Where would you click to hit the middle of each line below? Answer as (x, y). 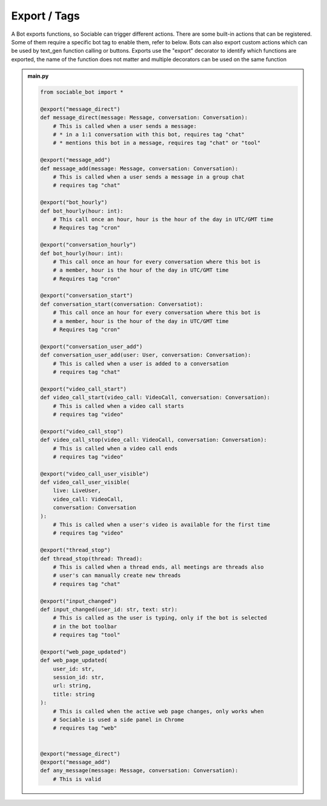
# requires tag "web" (85, 728)
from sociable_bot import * (82, 92)
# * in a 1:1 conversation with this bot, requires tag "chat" (149, 135)
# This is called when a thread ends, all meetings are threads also (158, 567)
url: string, (72, 686)
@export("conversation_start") (87, 296)
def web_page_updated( (74, 660)
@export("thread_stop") (76, 550)
